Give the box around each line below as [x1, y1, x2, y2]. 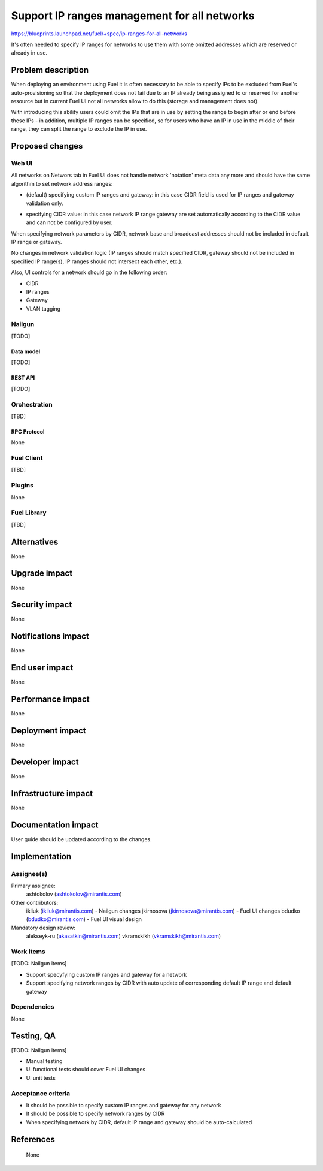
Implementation [11, 851, 72, 862]
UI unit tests [26, 1074, 56, 1082]
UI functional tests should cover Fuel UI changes [26, 1066, 146, 1073]
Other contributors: [11, 899, 59, 906]
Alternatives [11, 537, 59, 547]
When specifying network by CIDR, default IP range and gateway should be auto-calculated [26, 1118, 252, 1125]
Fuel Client [11, 454, 43, 462]
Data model [11, 348, 41, 355]
